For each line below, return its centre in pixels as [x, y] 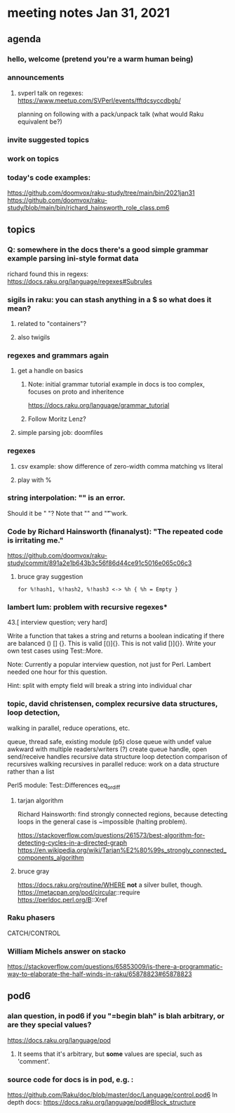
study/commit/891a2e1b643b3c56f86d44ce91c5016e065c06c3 [100, 563]
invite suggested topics [48, 140]
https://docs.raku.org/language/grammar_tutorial [99, 405]
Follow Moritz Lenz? [57, 419]
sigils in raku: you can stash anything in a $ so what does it [109, 299]
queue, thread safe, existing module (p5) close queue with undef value [109, 741]
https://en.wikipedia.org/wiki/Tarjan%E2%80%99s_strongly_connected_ [122, 850]
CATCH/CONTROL [34, 933]
